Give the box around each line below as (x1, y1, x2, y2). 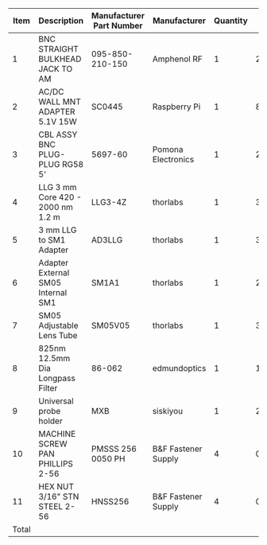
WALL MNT (38, 96, 81, 107)
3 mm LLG (38, 224, 77, 236)
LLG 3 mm (38, 182, 77, 193)
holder (38, 415, 63, 426)
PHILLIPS (38, 458, 74, 469)
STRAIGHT (38, 44, 79, 54)
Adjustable (38, 320, 79, 331)
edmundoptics (152, 363, 207, 373)
